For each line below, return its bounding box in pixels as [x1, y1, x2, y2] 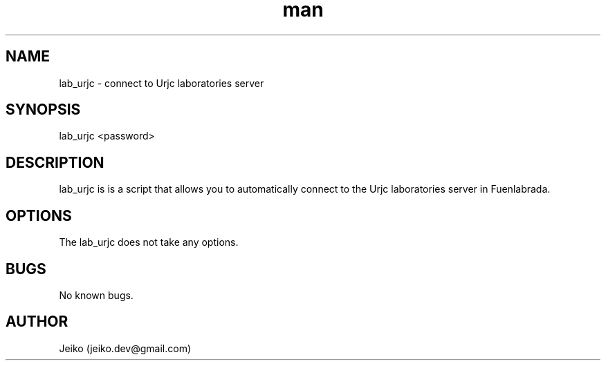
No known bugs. [59, 289, 134, 301]
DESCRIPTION [6, 153, 104, 171]
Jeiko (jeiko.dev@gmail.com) [59, 342, 192, 354]
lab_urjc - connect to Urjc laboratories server [59, 77, 264, 89]
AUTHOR [6, 313, 68, 331]
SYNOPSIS [6, 101, 81, 119]
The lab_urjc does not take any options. [59, 236, 239, 249]
